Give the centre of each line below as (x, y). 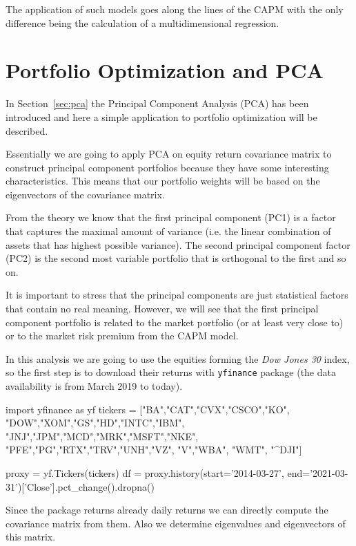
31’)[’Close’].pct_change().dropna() (80, 486)
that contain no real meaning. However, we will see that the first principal (162, 309)
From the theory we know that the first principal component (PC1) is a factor (171, 217)
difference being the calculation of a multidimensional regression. (142, 22)
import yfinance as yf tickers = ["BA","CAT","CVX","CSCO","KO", (148, 409)
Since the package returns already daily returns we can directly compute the (167, 510)
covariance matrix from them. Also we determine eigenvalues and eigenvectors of (176, 523)
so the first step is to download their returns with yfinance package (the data (171, 372)
